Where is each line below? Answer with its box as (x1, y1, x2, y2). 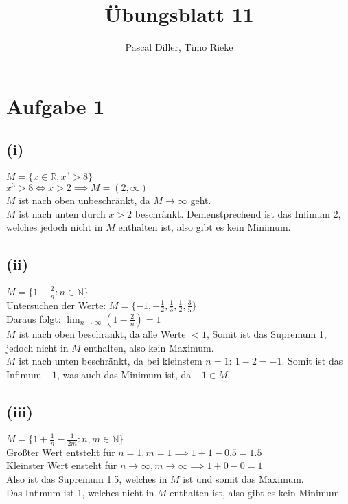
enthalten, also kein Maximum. (84, 340, 214, 354)
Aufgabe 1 (6, 91, 105, 119)
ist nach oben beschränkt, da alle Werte (19, 326, 186, 341)
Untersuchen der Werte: (6, 297, 106, 312)
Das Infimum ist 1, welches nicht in (6, 485, 154, 499)
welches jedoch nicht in (6, 220, 103, 234)
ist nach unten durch (19, 206, 106, 220)
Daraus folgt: (6, 311, 61, 325)
